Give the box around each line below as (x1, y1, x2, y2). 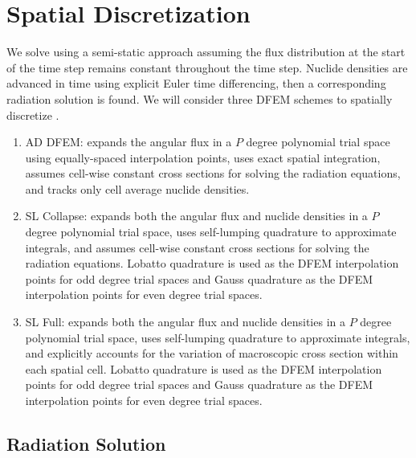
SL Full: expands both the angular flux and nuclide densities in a (25, 313, 345, 330)
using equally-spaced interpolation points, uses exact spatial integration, (25, 149, 381, 166)
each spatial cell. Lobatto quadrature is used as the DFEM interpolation (25, 360, 382, 377)
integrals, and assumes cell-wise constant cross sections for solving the (25, 239, 369, 256)
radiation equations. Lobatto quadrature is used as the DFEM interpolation (25, 255, 399, 272)
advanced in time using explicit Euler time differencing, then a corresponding (6, 75, 386, 92)
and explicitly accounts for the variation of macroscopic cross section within (25, 345, 398, 362)
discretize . (6, 106, 59, 123)
